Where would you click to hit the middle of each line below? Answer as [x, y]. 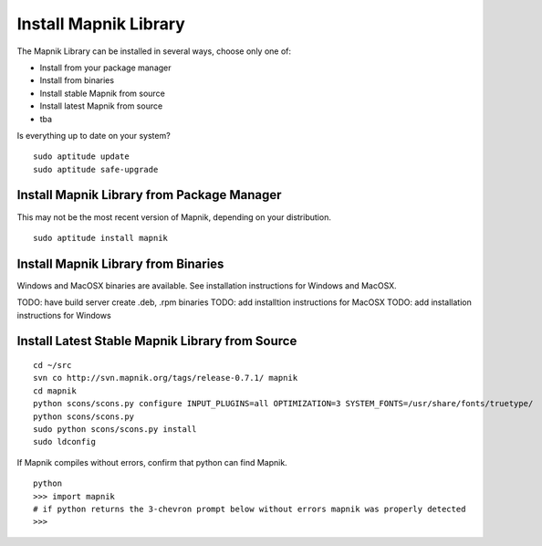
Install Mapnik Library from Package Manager [149, 195]
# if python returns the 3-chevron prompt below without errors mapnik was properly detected [250, 509]
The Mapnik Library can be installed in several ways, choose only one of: [154, 51]
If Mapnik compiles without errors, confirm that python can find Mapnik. [152, 462]
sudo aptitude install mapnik [101, 238]
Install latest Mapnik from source [101, 106]
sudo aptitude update [81, 157]
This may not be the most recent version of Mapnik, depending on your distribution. [174, 217]
